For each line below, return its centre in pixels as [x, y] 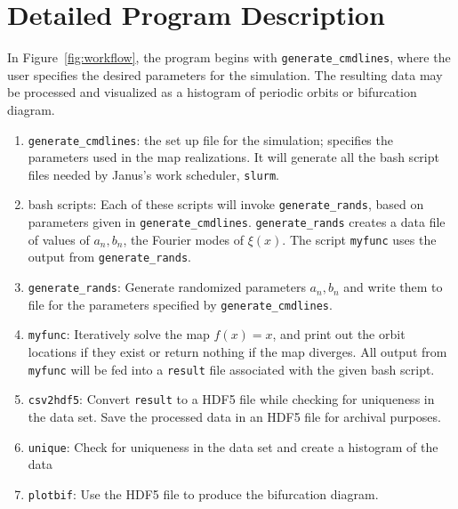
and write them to [393, 287]
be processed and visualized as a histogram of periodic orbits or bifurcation [212, 92]
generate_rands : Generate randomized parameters [167, 287]
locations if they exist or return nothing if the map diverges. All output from [237, 352]
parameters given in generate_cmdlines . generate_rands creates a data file [237, 222]
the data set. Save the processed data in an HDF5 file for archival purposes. [234, 416]
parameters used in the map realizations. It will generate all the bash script [233, 157]
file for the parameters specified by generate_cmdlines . [180, 304]
